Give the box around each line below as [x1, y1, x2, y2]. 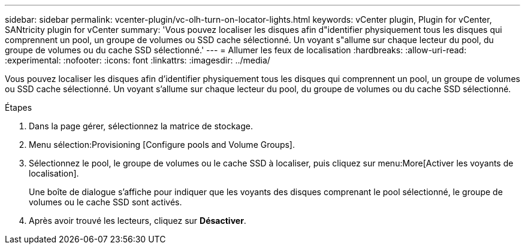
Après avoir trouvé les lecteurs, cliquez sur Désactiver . [29, 215, 246, 226]
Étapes [5, 102, 32, 113]
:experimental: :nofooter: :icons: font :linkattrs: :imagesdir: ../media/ [5, 55, 270, 65]
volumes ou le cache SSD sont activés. [29, 197, 182, 207]
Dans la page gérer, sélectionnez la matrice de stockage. [29, 121, 253, 131]
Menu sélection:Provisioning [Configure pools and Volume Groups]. [29, 139, 295, 150]
